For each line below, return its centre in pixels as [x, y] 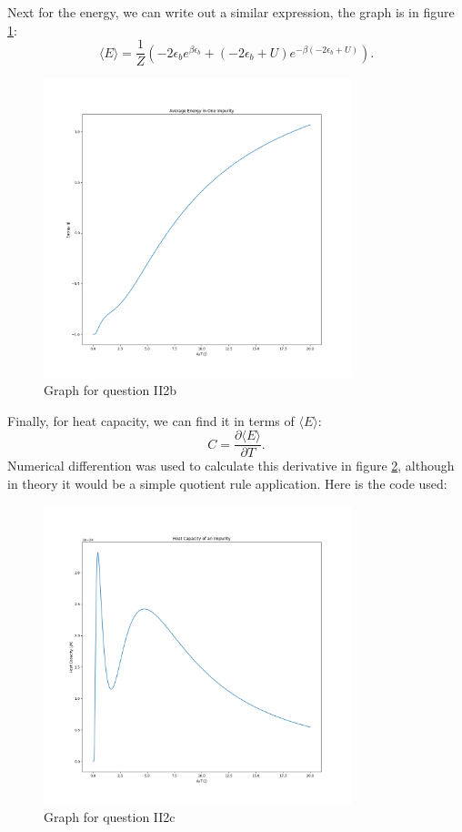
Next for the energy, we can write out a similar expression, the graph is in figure [231, 12]
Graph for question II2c [110, 817]
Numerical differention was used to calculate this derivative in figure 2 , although [231, 466]
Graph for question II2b [110, 390]
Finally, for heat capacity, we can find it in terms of [151, 420]
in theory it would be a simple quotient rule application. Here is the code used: [227, 483]
